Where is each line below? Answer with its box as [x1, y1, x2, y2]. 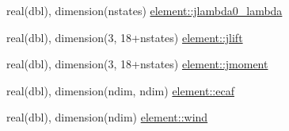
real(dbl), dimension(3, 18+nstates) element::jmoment [6, 56, 268, 72]
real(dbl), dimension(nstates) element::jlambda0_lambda [6, 2, 283, 18]
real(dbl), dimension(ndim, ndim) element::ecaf [6, 82, 234, 98]
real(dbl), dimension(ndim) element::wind [6, 109, 208, 125]
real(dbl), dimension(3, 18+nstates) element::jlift [6, 29, 243, 45]
